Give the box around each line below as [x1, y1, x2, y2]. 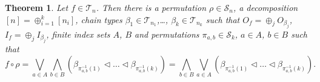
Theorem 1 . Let [5, 1, 68, 13]
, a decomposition [233, 1, 298, 13]
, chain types [75, 13, 122, 26]
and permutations [135, 28, 199, 40]
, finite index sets [46, 28, 110, 40]
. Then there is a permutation [96, 1, 207, 13]
